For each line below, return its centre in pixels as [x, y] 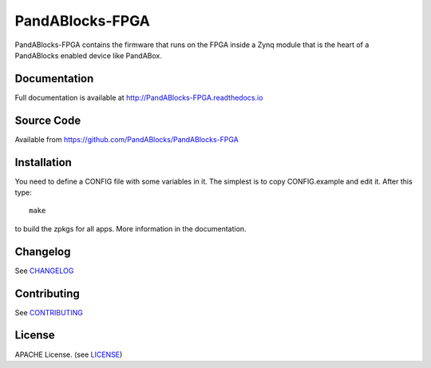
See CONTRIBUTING [49, 312]
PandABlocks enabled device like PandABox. [89, 55]
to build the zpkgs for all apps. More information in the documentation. [130, 228]
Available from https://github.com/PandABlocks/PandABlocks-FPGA [127, 139]
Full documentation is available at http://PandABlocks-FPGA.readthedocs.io [139, 97]
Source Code [48, 120]
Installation [43, 162]
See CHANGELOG [44, 271]
